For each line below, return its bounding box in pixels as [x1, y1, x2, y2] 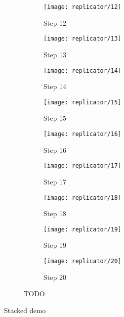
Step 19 [43, 240, 66, 250]
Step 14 [43, 81, 66, 91]
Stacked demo [4, 305, 46, 315]
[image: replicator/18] [43, 194, 122, 201]
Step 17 [43, 176, 66, 186]
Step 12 [43, 17, 66, 28]
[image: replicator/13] [43, 35, 122, 43]
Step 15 [43, 113, 66, 123]
